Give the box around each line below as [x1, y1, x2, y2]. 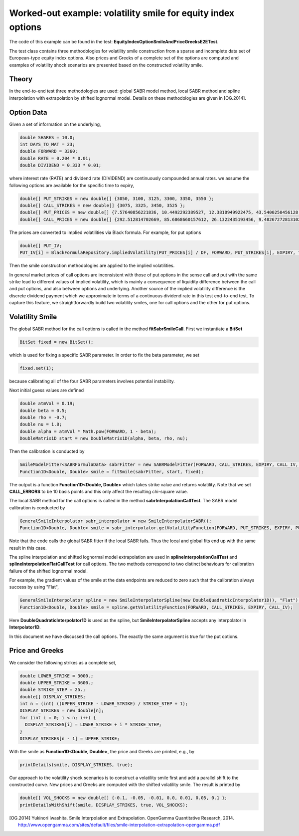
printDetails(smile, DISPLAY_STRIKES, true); [19, 762, 133, 768]
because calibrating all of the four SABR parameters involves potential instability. [9, 378, 175, 384]
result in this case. [9, 545, 47, 551]
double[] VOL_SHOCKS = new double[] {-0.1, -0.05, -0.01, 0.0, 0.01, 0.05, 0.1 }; [19, 795, 228, 801]
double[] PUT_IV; [19, 242, 62, 248]
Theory [9, 75, 33, 83]
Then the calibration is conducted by [9, 448, 85, 454]
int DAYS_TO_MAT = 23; [19, 142, 75, 147]
